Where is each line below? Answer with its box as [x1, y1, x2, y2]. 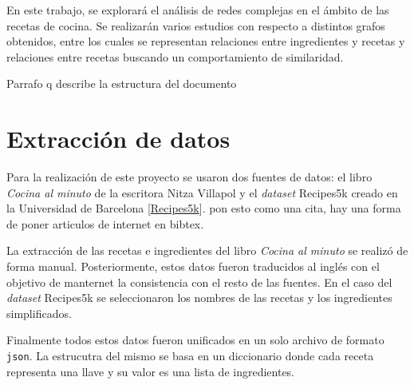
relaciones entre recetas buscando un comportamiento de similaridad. [6, 48, 344, 65]
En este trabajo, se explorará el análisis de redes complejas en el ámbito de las [6, 2, 389, 18]
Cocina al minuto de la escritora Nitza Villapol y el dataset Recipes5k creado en [6, 184, 398, 200]
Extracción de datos [6, 122, 231, 155]
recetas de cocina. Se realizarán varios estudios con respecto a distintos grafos [6, 17, 385, 34]
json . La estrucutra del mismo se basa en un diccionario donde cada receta [6, 347, 374, 364]
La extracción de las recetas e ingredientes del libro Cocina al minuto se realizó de [6, 242, 408, 259]
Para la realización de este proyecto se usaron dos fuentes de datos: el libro [6, 169, 373, 185]
